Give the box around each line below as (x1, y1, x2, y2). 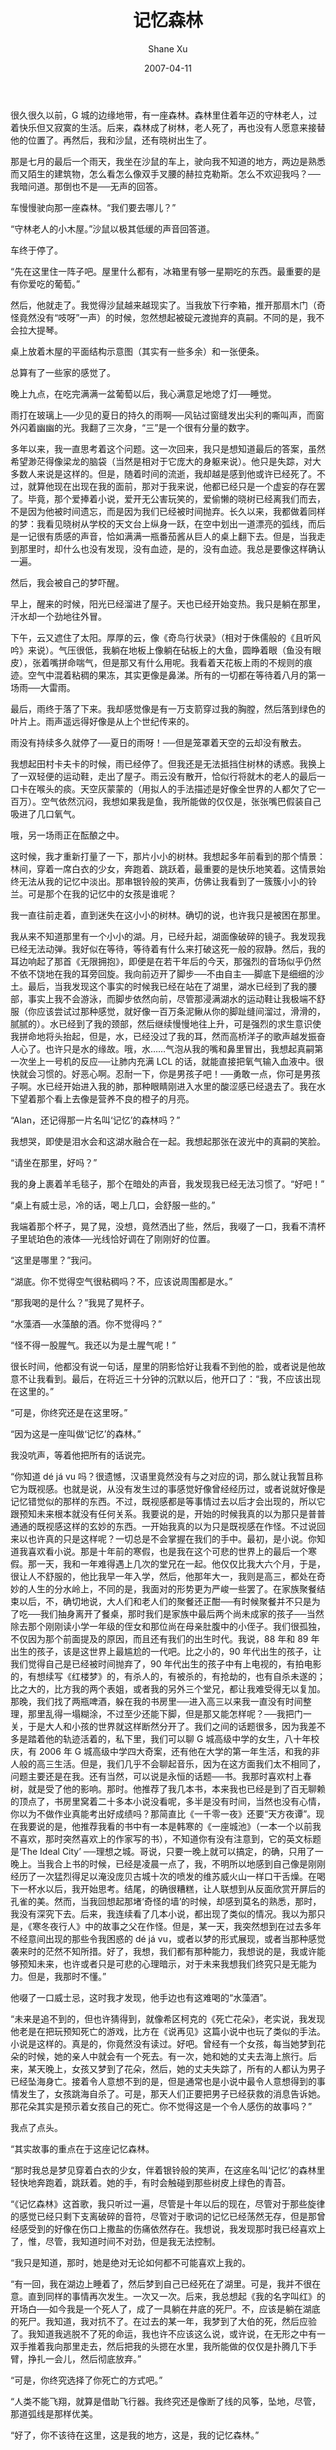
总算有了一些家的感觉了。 (10, 366, 116, 378)
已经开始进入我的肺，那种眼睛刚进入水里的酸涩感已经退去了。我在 (44, 1080, 317, 1092)
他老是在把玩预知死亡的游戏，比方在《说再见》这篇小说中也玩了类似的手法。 (10, 2025, 326, 2037)
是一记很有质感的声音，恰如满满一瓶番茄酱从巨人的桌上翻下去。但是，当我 (10, 530, 317, 542)
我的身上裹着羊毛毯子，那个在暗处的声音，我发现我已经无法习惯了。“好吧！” (10, 1177, 325, 1190)
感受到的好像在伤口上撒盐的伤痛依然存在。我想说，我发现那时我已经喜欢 (18, 2222, 317, 2235)
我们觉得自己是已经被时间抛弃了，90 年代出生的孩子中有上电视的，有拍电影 (10, 1657, 322, 1670)
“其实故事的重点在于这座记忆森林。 (10, 2142, 155, 2155)
